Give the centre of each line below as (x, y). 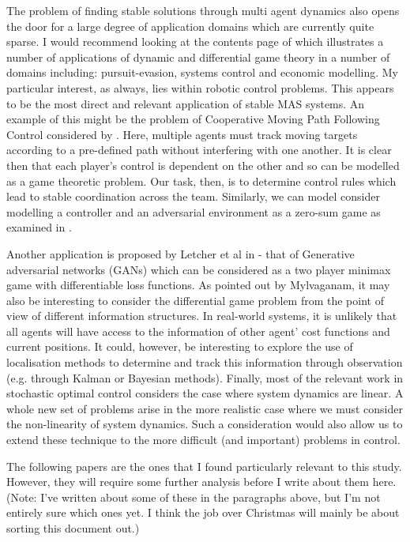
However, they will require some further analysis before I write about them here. (201, 482)
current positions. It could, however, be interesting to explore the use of (180, 346)
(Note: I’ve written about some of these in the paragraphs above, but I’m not (194, 497)
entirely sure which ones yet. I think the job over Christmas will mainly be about (203, 512)
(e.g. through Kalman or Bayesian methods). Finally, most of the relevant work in (205, 377)
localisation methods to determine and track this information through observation (205, 362)
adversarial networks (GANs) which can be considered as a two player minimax (199, 269)
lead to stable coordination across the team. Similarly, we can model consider (193, 196)
